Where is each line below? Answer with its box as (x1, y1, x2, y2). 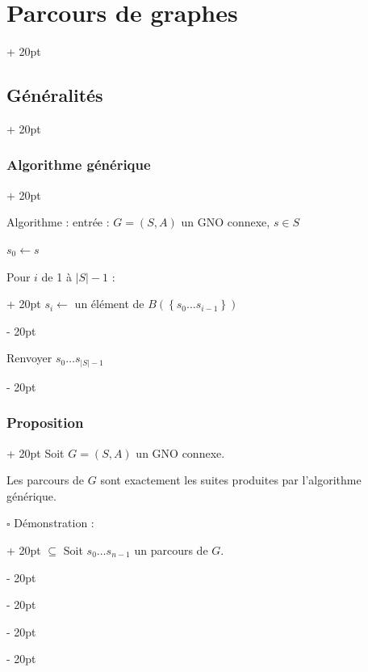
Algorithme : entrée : (6, 213, 110, 230)
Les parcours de (6, 471, 85, 488)
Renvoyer (6, 349, 52, 366)
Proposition (6, 412, 84, 433)
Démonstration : (14, 514, 94, 531)
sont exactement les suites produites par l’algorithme (100, 471, 362, 488)
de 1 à (41, 268, 72, 285)
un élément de (74, 295, 144, 312)
